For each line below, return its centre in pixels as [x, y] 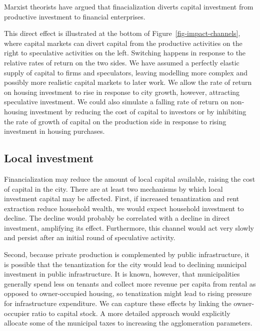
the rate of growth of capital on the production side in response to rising [115, 121]
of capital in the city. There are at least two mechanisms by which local [113, 188]
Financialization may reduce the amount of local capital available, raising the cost [130, 178]
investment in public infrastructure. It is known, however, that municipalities [122, 274]
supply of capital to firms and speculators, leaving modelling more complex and [126, 72]
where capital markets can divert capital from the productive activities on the [123, 43]
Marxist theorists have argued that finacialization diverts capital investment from [129, 6]
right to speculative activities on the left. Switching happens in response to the [125, 53]
